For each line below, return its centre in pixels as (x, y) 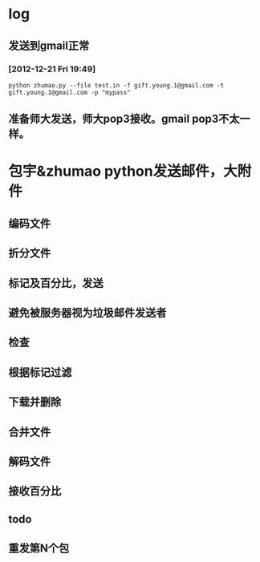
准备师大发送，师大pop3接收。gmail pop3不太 (124, 119)
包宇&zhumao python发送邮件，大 (123, 171)
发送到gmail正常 (49, 45)
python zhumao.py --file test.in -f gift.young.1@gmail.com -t (116, 85)
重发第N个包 (39, 549)
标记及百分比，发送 (56, 283)
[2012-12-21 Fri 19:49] (52, 69)
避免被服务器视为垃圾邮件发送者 (87, 313)
